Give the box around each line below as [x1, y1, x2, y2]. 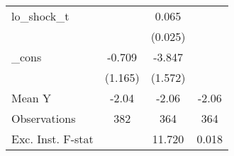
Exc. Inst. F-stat [11, 131, 94, 147]
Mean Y [11, 90, 52, 106]
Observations [11, 110, 76, 126]
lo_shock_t [11, 8, 69, 24]
